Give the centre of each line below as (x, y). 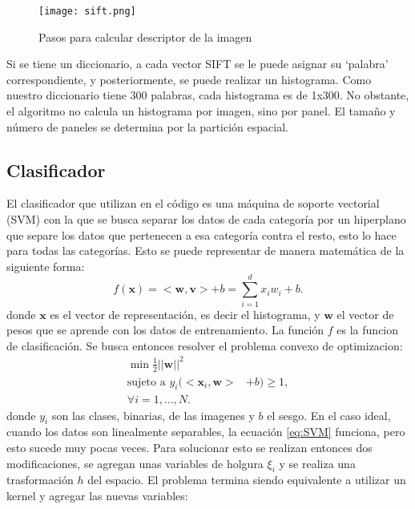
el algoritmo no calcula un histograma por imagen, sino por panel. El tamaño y (201, 111)
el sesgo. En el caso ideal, (329, 415)
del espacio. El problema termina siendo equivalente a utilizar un (247, 480)
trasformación (40, 480)
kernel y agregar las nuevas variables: (97, 495)
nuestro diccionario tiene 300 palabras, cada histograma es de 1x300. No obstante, (208, 95)
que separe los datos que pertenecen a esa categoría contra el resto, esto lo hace (201, 234)
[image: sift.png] (87, 11)
